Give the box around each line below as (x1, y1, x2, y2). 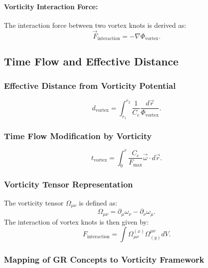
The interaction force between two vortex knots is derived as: (4, 20, 187, 30)
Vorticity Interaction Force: (4, 1, 98, 11)
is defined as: (78, 197, 117, 207)
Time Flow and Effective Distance (4, 54, 179, 69)
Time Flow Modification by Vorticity (4, 129, 152, 142)
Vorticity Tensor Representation (4, 178, 133, 190)
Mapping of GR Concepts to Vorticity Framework (4, 253, 205, 266)
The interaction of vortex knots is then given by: (4, 216, 149, 227)
